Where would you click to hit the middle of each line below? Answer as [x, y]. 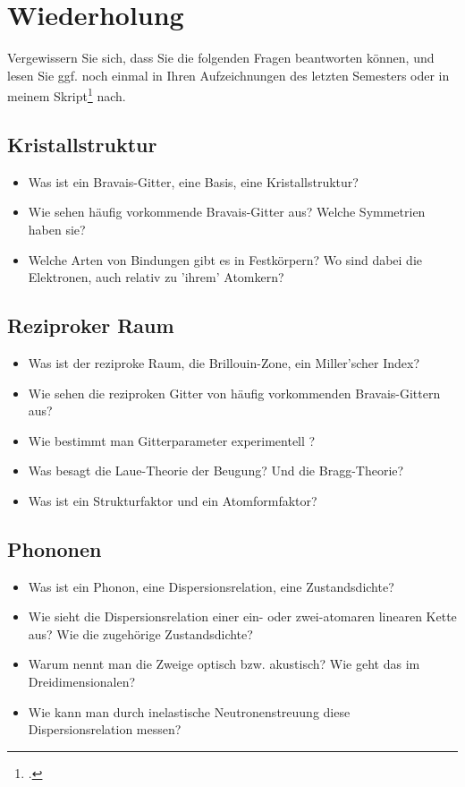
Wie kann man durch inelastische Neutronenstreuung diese [189, 711]
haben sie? [57, 229]
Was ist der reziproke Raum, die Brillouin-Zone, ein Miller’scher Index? [224, 362]
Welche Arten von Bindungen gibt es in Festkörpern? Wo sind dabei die [225, 259]
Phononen [55, 548]
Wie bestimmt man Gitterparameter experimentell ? [172, 440]
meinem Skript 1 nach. [67, 94]
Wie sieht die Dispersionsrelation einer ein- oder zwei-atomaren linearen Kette [242, 616]
